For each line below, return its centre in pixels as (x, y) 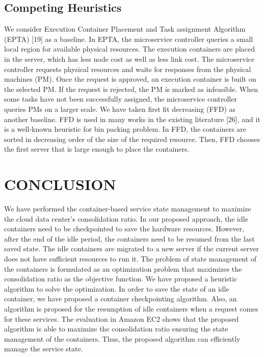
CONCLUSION (60, 184)
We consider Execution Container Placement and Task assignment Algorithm (125, 29)
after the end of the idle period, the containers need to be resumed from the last (129, 238)
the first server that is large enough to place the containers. (97, 149)
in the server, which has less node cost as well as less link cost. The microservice (129, 58)
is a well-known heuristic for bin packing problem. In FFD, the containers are (125, 129)
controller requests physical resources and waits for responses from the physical (128, 69)
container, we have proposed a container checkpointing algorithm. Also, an (121, 299)
